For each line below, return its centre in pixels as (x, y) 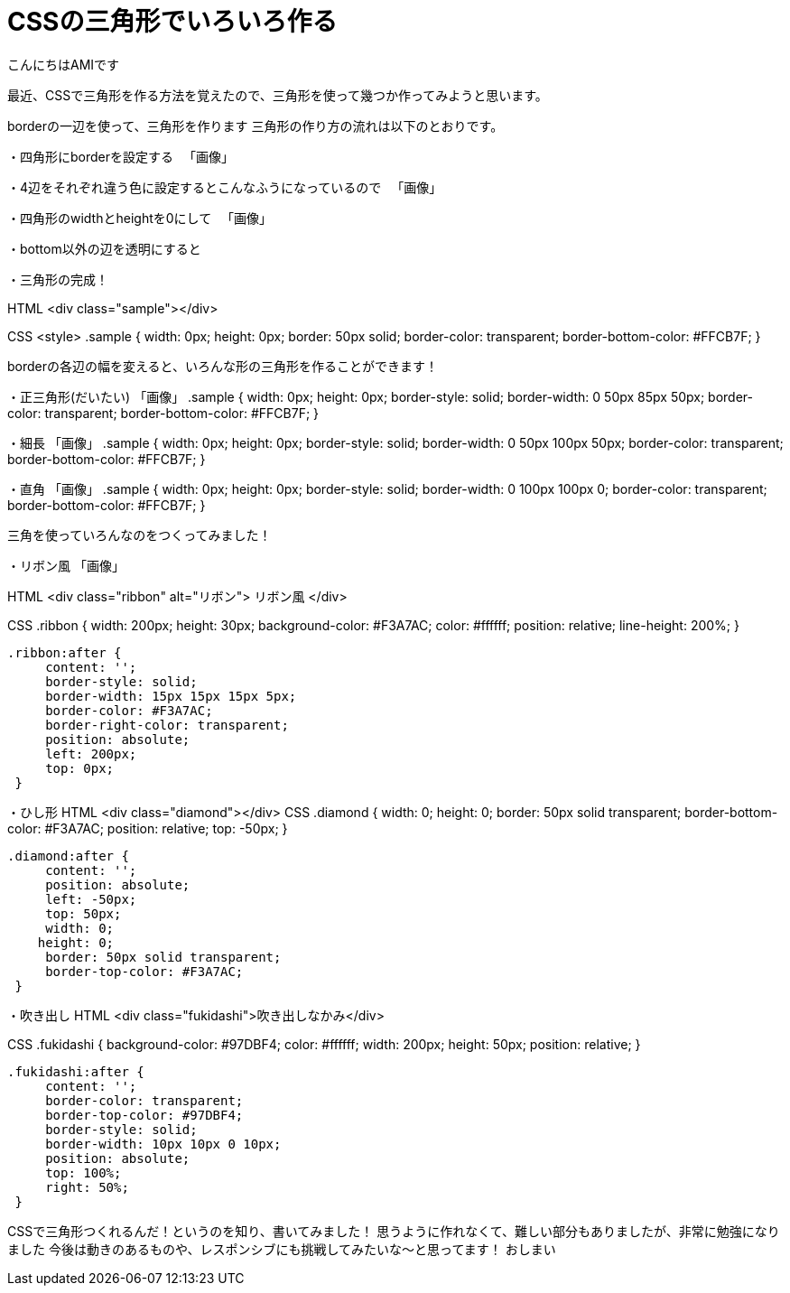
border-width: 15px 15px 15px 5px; (171, 696)
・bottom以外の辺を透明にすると (104, 248)
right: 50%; (87, 1187)
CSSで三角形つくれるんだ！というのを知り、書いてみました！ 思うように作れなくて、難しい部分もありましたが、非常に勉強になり (394, 1231)
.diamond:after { (68, 856)
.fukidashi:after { (76, 1071)
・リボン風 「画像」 (66, 565)
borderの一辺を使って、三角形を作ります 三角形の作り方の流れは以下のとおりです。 (256, 126)
